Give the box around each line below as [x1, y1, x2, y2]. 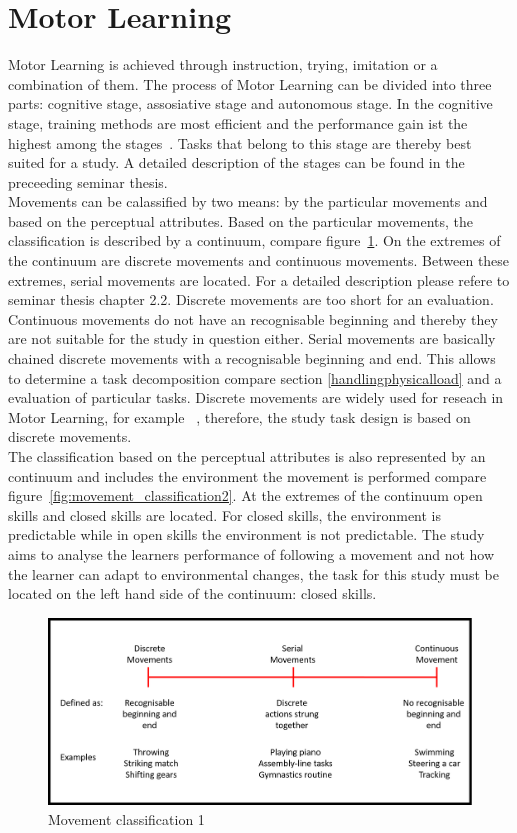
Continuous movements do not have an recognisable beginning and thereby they [8, 308, 498, 329]
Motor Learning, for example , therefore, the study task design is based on [8, 406, 471, 427]
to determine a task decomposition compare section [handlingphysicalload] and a [8, 367, 502, 388]
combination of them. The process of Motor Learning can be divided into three [8, 73, 492, 94]
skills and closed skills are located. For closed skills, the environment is [8, 504, 442, 525]
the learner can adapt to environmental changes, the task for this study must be [8, 563, 499, 584]
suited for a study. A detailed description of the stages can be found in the [8, 152, 465, 173]
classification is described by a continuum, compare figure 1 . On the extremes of [8, 230, 501, 251]
